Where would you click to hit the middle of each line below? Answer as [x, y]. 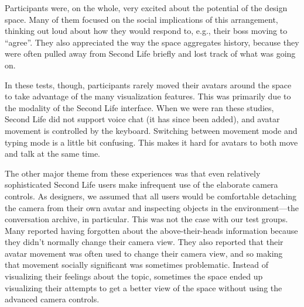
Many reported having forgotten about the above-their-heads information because [151, 230]
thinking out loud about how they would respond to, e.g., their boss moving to [146, 31]
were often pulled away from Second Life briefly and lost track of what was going [150, 54]
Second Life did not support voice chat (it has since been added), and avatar [142, 119]
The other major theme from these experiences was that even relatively [133, 173]
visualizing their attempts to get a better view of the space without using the [144, 287]
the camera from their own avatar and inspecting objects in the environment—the [152, 207]
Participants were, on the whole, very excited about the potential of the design [146, 8]
